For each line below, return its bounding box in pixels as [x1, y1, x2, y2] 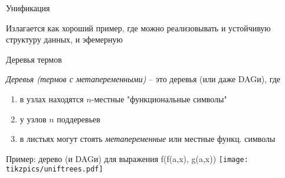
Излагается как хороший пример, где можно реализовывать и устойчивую [6, 21, 271, 34]
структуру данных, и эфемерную [6, 33, 123, 46]
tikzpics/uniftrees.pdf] [6, 165, 103, 174]
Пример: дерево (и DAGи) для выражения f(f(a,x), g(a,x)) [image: [6, 152, 248, 164]
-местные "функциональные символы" [91, 92, 227, 105]
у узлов [19, 112, 47, 125]
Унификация [6, 2, 50, 14]
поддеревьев [57, 112, 100, 125]
